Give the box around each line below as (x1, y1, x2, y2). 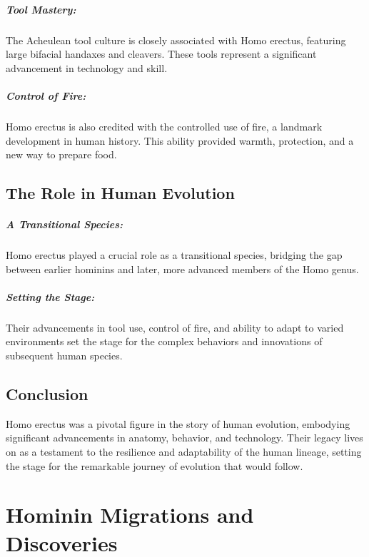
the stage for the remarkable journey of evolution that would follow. (6, 458, 303, 473)
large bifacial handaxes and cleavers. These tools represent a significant (6, 46, 317, 61)
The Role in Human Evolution (6, 182, 235, 204)
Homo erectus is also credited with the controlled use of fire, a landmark (6, 118, 323, 133)
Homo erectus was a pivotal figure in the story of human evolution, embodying (6, 416, 350, 431)
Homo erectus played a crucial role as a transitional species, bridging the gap (6, 247, 343, 262)
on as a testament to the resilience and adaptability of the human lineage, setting (6, 444, 362, 459)
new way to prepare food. (6, 147, 117, 162)
